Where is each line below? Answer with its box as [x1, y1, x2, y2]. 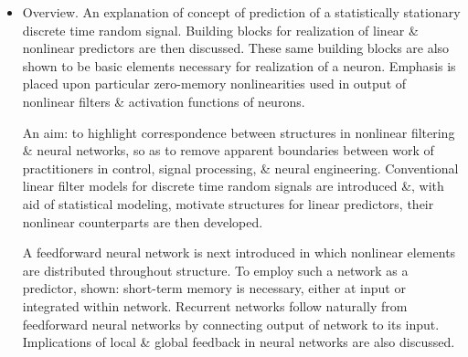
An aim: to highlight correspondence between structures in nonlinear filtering [22, 122, 455, 142]
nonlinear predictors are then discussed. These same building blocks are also [22, 38, 450, 58]
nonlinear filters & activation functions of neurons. [22, 91, 305, 110]
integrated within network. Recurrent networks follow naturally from [22, 296, 408, 315]
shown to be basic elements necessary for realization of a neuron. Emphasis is [22, 56, 456, 75]
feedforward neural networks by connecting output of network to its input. [22, 314, 440, 333]
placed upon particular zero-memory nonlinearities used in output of [22, 74, 407, 93]
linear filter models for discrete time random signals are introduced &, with [22, 176, 444, 195]
